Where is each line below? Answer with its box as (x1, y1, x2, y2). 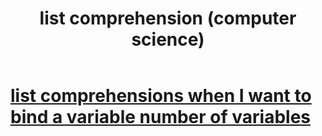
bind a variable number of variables (10, 106, 311, 129)
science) (131, 28, 205, 51)
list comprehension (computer (39, 7, 297, 30)
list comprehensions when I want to (10, 85, 312, 107)
